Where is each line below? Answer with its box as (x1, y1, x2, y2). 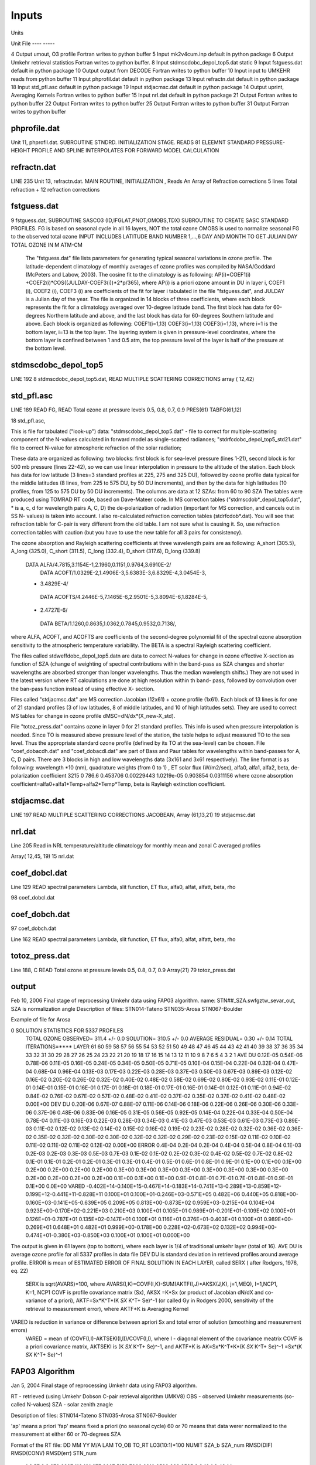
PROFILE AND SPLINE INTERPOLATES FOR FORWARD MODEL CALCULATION (31, 147, 219, 154)
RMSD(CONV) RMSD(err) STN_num (11, 1450, 97, 1457)
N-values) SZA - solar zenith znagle (26, 1401, 114, 1408)
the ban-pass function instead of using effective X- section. (11, 685, 155, 692)
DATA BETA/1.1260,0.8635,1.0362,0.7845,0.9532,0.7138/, (40, 620, 177, 627)
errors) (11, 1327, 28, 1334)
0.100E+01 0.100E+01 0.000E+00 (111, 1232, 190, 1239)
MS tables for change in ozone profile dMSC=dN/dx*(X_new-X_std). (11, 712, 176, 719)
